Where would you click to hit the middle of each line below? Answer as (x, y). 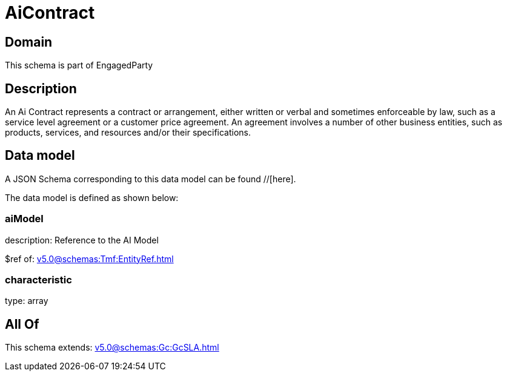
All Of (22, 324)
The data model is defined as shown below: (92, 197)
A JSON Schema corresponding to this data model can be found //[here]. (151, 179)
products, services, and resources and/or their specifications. (128, 133)
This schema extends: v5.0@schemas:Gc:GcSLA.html (112, 348)
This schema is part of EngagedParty (79, 65)
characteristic (38, 279)
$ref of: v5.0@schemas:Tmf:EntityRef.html (89, 259)
